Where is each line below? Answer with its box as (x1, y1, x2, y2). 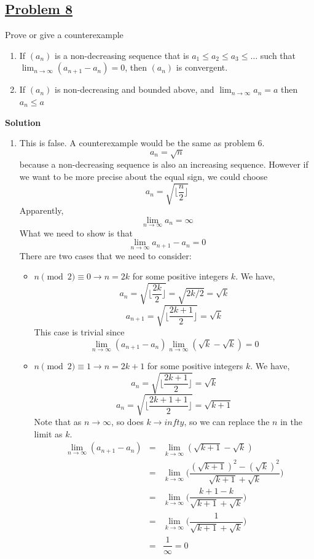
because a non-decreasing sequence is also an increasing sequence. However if (19, 158, 308, 171)
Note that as (34, 415, 82, 428)
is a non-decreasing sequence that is (55, 49, 189, 61)
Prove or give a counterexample (5, 28, 124, 41)
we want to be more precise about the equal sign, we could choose (19, 170, 268, 182)
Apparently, (19, 204, 64, 217)
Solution (5, 115, 41, 128)
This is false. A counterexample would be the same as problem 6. (19, 136, 265, 149)
